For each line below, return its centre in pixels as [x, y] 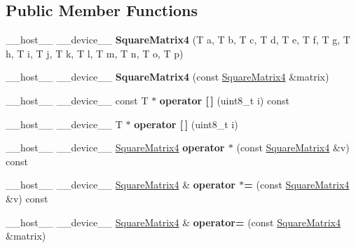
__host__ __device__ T [64, 124]
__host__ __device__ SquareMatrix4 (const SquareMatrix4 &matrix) [167, 77]
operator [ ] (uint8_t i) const [224, 100]
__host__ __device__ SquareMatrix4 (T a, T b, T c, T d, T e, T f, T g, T [178, 40]
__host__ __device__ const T [77, 100]
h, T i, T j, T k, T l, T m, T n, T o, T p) [95, 53]
